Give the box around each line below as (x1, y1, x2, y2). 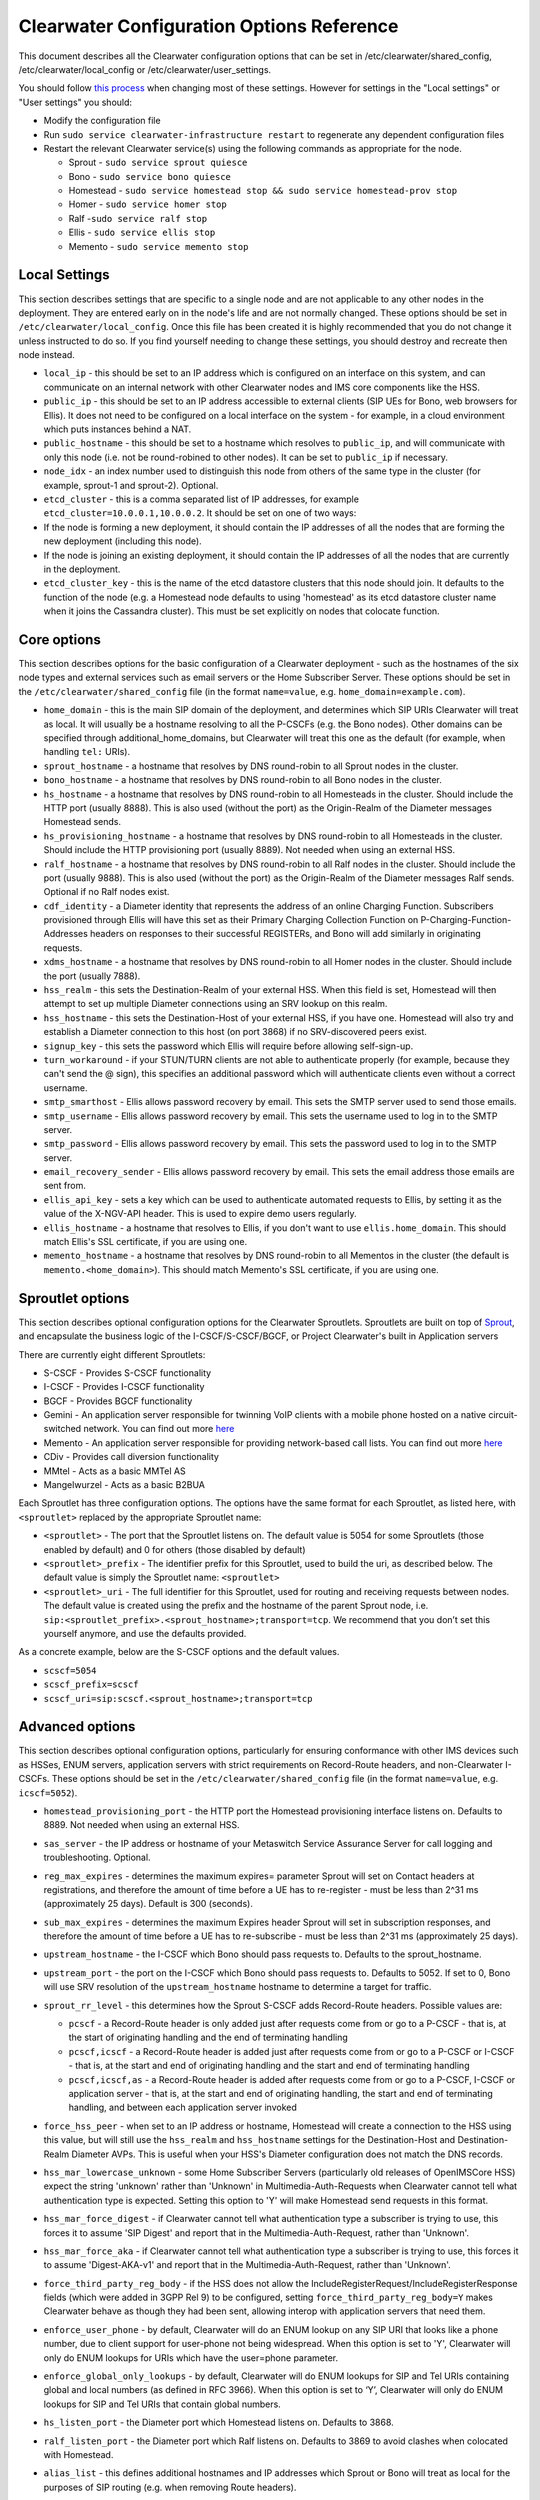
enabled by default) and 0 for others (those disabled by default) (43, 1543, 306, 1555)
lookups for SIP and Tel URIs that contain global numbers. (43, 2398, 282, 2410)
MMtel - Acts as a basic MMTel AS (43, 1465, 186, 1477)
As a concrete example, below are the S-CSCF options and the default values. (18, 1646, 340, 1658)
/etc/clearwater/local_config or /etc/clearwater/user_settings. (18, 63, 272, 75)
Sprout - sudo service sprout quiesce (68, 156, 248, 169)
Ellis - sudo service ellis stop (68, 226, 216, 239)
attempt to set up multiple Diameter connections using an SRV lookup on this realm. (43, 998, 388, 1010)
